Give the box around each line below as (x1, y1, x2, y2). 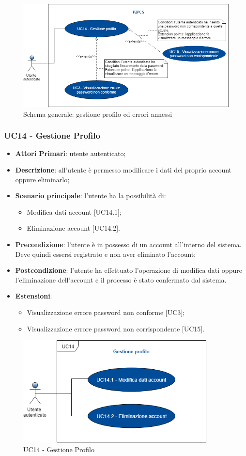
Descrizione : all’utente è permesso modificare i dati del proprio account (15, 165, 232, 175)
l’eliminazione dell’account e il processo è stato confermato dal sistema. (15, 274, 227, 284)
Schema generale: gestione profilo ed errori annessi (23, 109, 172, 119)
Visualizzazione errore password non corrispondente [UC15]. (27, 323, 205, 333)
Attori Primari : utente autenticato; (15, 148, 126, 158)
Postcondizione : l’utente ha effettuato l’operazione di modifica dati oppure (15, 265, 242, 275)
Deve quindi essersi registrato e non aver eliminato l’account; (15, 249, 196, 259)
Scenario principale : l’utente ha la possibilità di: (15, 190, 166, 201)
